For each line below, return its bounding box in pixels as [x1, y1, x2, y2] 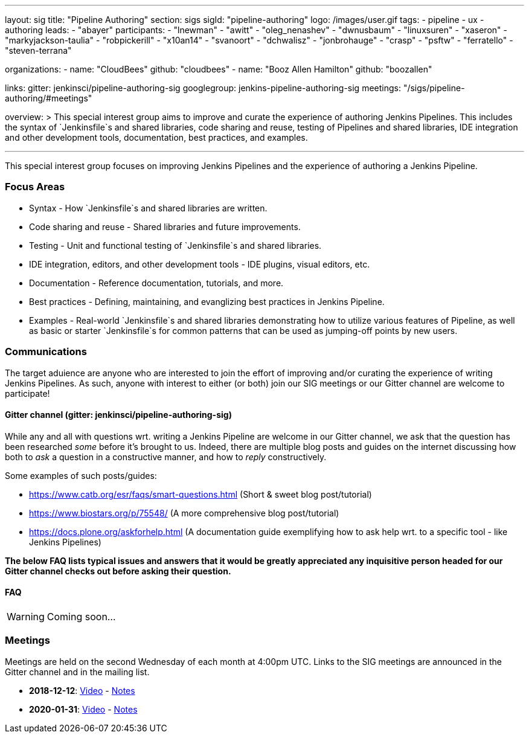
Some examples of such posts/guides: [5, 470, 157, 481]
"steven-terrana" [5, 45, 72, 56]
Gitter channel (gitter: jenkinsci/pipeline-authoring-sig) [5, 409, 232, 420]
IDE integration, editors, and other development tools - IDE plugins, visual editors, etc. [29, 258, 370, 269]
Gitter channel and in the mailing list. [5, 666, 150, 677]
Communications [5, 345, 87, 358]
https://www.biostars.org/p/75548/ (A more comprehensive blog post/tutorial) [29, 507, 339, 518]
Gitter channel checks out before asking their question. [5, 565, 231, 576]
